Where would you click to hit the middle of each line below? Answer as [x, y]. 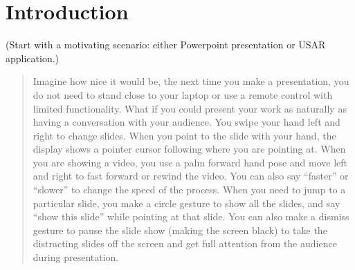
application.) [33, 58]
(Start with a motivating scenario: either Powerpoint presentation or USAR [166, 45]
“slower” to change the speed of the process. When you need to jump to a [189, 190]
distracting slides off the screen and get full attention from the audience [185, 243]
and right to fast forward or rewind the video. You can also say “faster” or [191, 176]
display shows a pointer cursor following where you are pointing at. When [189, 149]
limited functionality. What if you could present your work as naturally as [190, 108]
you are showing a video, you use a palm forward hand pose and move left [190, 162]
